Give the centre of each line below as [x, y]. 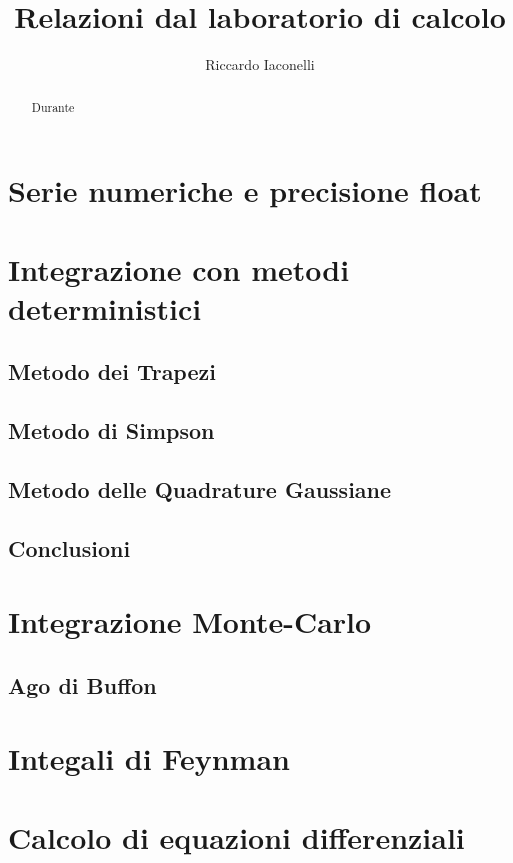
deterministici [105, 307]
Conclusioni [69, 547]
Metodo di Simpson [111, 430]
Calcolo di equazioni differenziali [236, 836]
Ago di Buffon [82, 684]
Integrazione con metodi [179, 268]
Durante [53, 106]
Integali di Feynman [149, 758]
